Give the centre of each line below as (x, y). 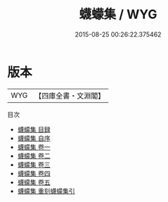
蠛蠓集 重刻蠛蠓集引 (46, 191)
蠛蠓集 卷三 (34, 164)
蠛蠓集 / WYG (118, 14)
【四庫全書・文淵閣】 (70, 96)
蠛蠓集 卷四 (34, 173)
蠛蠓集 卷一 (34, 147)
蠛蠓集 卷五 (34, 182)
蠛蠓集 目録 (34, 129)
